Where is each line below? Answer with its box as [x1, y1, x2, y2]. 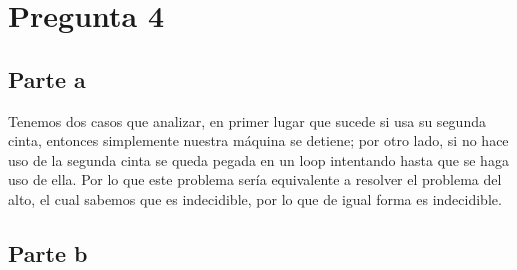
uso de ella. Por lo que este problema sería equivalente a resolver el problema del [8, 169, 502, 190]
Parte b [8, 237, 88, 268]
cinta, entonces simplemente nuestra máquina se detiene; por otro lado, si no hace [8, 130, 509, 151]
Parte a [8, 63, 86, 94]
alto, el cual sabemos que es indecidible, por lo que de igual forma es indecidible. [8, 188, 502, 209]
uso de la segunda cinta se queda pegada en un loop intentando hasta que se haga [8, 149, 509, 170]
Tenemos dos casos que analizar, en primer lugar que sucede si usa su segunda [8, 110, 486, 131]
